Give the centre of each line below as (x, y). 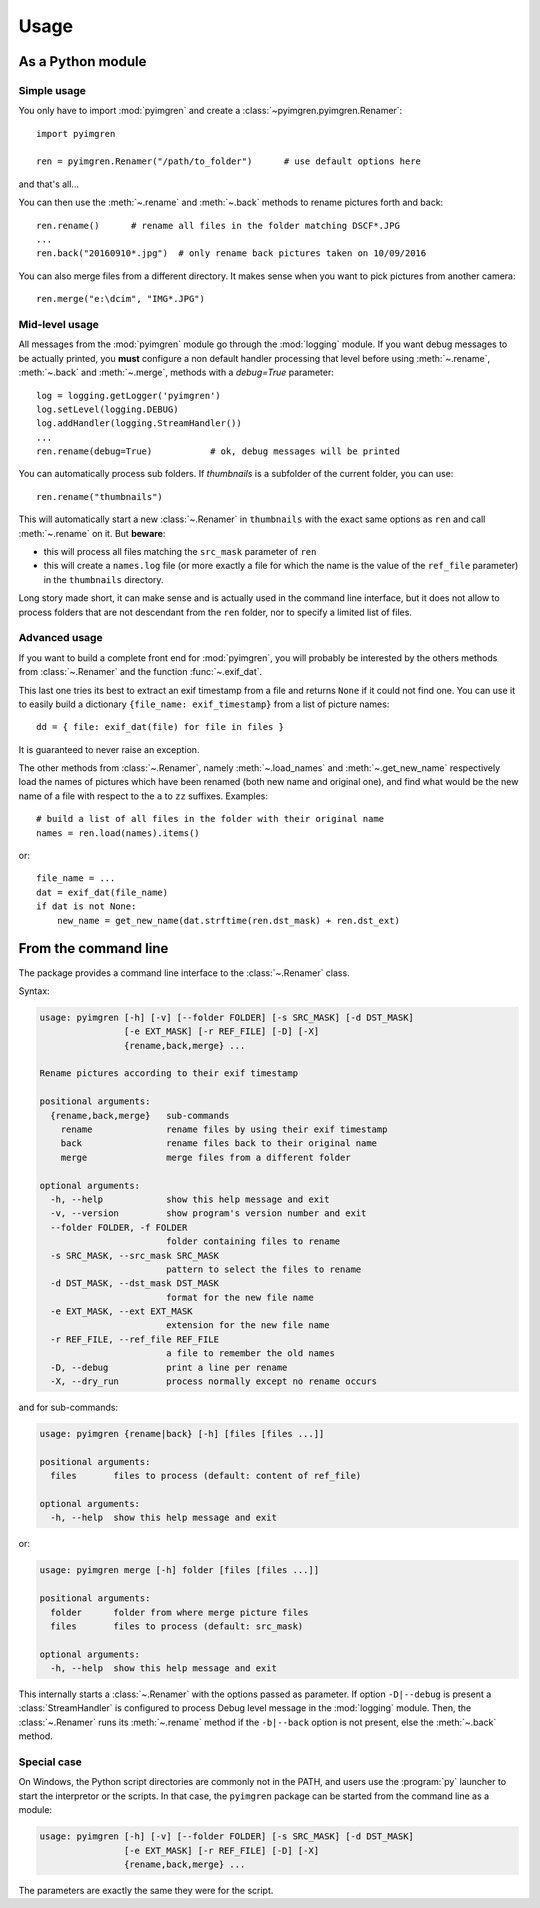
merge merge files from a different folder (205, 1157)
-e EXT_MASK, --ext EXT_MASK (122, 1311)
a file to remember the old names (250, 1353)
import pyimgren (76, 133)
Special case (50, 1762)
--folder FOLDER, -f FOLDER (119, 1227)
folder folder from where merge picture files (179, 1612)
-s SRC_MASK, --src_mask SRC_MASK (135, 1255)
